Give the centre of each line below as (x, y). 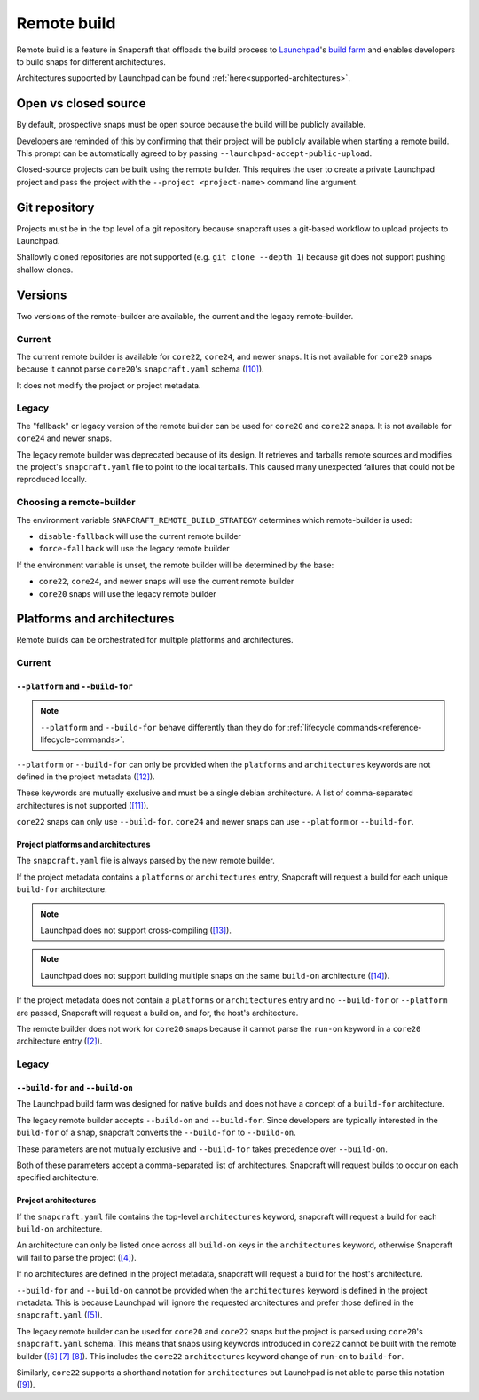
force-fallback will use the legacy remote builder (134, 549)
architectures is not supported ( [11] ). (83, 805)
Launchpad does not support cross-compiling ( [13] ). (136, 930)
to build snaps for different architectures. (91, 61)
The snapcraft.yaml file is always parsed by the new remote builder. (145, 861)
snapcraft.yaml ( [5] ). (59, 1315)
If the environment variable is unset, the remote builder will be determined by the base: (175, 565)
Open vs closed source (81, 103)
